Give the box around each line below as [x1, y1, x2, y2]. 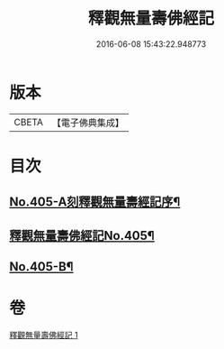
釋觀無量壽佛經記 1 [9, 329, 78, 340]
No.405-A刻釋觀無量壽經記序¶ [9, 195, 181, 210]
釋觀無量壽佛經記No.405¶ [9, 227, 155, 243]
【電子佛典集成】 [51, 116, 124, 129]
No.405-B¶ [9, 259, 74, 275]
